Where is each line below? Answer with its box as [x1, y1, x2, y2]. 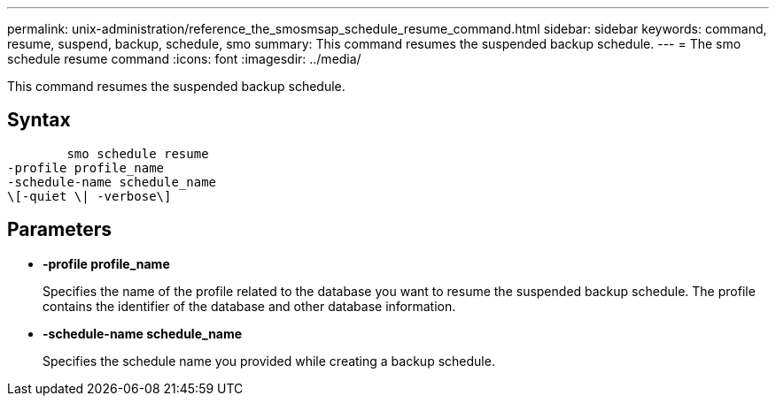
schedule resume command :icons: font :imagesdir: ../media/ [7, 51, 361, 66]
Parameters [7, 218, 112, 241]
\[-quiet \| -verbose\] [7, 188, 172, 203]
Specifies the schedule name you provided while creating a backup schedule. [43, 353, 495, 369]
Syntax [7, 109, 71, 132]
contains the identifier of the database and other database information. [43, 298, 456, 314]
